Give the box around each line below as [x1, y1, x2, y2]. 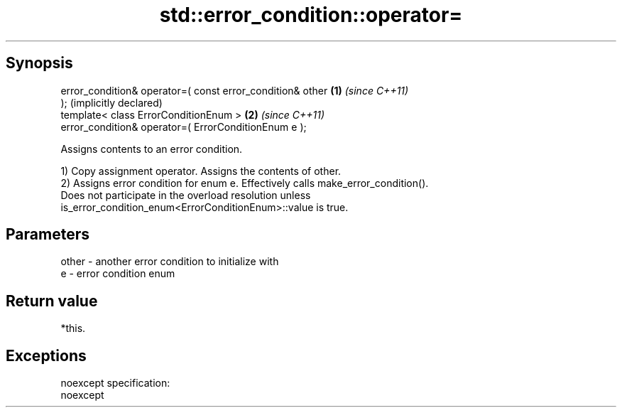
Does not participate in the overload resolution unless [60, 188, 311, 201]
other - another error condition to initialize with [60, 255, 279, 268]
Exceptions [6, 346, 87, 365]
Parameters [6, 225, 89, 244]
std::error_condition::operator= [159, 3, 463, 27]
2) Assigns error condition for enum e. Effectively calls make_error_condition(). [60, 176, 429, 189]
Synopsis [6, 54, 73, 73]
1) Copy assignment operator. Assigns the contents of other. [60, 164, 342, 177]
